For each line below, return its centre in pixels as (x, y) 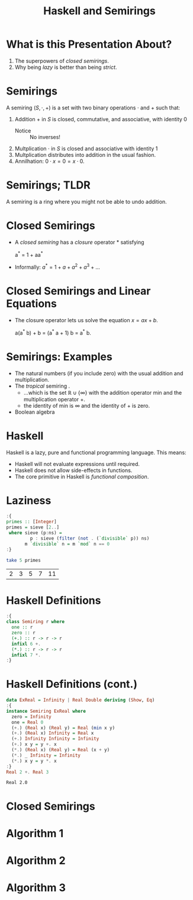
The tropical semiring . (42, 386)
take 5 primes (24, 560)
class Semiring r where (36, 622)
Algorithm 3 (36, 888)
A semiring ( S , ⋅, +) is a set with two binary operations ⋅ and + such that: (93, 108)
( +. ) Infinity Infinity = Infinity (55, 739)
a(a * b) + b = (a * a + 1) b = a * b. (53, 332)
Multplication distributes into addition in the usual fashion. (85, 155)
